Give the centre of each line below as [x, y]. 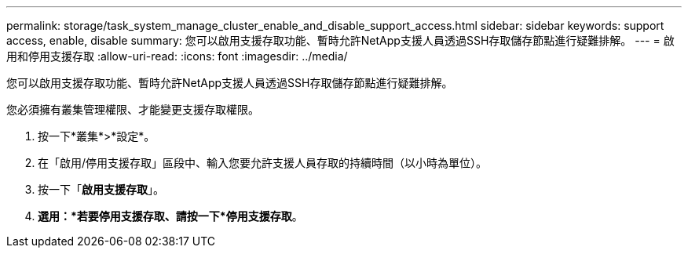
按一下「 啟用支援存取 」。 [101, 189]
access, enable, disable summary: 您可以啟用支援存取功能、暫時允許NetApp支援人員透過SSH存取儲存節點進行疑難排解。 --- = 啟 [340, 40]
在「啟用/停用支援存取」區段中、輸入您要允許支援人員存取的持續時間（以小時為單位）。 [263, 163]
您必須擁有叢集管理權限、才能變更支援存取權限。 [133, 109]
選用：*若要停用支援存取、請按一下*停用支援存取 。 [170, 216]
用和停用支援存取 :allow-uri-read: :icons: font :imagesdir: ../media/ [177, 56]
